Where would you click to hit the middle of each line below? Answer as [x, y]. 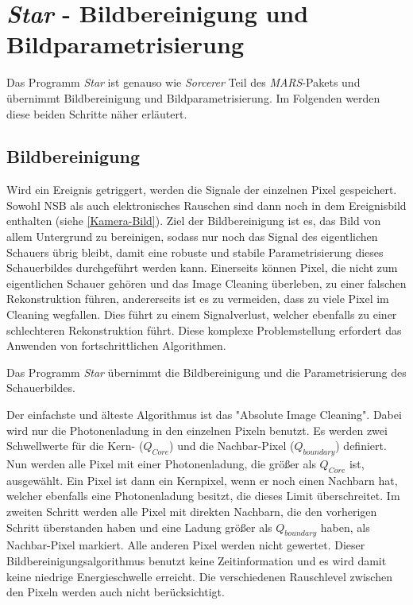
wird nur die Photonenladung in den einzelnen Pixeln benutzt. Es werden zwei [197, 430]
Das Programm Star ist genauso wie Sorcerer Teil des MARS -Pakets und [183, 82]
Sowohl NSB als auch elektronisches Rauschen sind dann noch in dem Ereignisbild [206, 205]
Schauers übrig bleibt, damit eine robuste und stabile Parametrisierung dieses [195, 252]
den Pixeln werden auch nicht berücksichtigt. [116, 592]
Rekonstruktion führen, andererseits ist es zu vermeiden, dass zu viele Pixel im [198, 299]
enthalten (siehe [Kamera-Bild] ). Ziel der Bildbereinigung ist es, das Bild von [194, 221]
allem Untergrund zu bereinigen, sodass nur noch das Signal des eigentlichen [192, 237]
